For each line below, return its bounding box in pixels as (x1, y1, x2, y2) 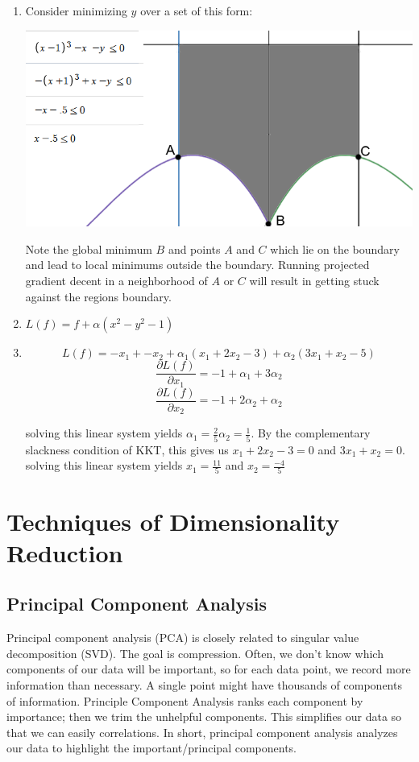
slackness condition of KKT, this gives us (25, 441, 229, 458)
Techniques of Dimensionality (6, 504, 340, 537)
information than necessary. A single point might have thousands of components (6, 677, 402, 693)
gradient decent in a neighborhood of (25, 272, 208, 289)
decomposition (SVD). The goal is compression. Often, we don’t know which (6, 644, 384, 661)
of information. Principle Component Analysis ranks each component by (6, 692, 363, 709)
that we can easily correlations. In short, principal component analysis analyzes (6, 723, 398, 740)
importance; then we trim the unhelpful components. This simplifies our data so (6, 708, 402, 725)
